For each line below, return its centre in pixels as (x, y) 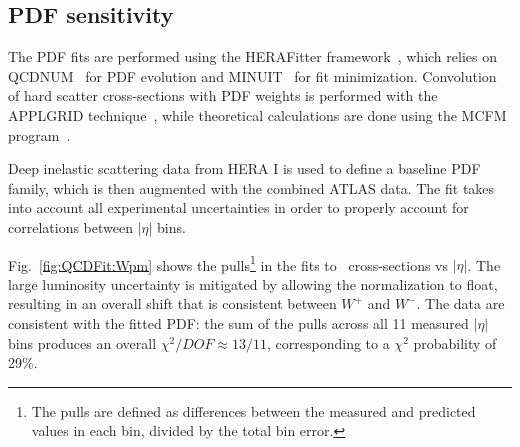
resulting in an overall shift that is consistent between (172, 303)
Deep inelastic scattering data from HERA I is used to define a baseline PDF (244, 168)
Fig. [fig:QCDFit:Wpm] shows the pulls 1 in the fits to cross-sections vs (228, 263)
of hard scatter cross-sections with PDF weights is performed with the (223, 95)
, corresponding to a (328, 342)
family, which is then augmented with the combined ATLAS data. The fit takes (251, 187)
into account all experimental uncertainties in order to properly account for (238, 207)
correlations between (70, 226)
